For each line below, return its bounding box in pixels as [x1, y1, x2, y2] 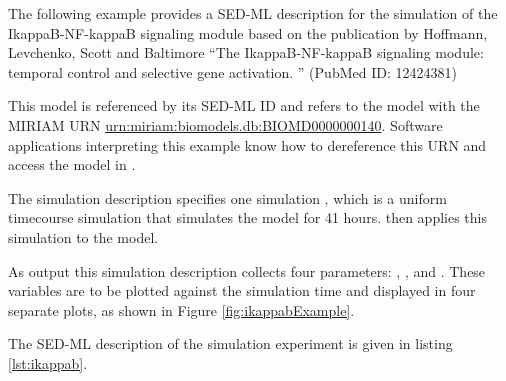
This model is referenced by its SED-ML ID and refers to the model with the [8, 95, 480, 116]
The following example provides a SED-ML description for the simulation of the [8, 3, 498, 23]
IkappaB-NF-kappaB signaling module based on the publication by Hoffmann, [8, 22, 488, 43]
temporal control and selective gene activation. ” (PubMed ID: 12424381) [8, 61, 457, 82]
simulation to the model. [8, 226, 159, 247]
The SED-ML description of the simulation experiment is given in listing [8, 333, 453, 354]
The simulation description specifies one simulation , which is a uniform [8, 187, 447, 208]
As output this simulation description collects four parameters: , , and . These [8, 260, 486, 281]
